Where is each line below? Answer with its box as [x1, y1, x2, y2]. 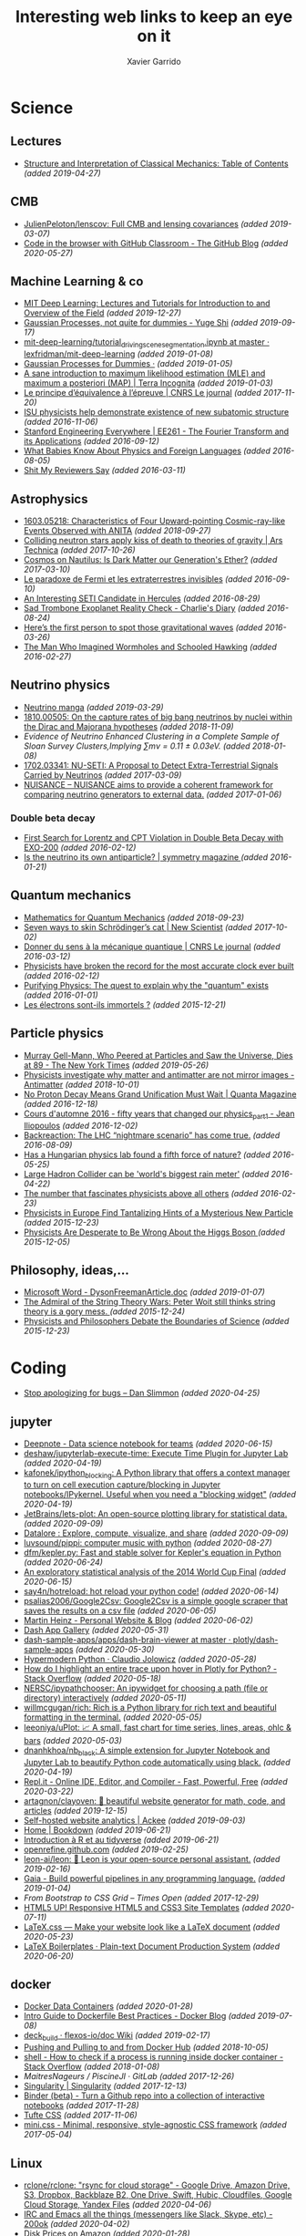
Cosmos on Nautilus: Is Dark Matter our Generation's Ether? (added [23, 554, 278, 564]
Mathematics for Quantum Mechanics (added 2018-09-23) [23, 912, 245, 923]
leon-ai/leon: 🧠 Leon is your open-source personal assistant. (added [23, 1853, 280, 1864]
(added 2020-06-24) [23, 1557, 104, 1568]
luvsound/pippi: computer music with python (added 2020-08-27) [23, 1537, 272, 1548]
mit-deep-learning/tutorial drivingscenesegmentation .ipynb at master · [23, 336, 270, 350]
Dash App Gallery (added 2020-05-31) [23, 1624, 169, 1635]
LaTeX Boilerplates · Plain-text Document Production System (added [23, 1941, 280, 1951]
